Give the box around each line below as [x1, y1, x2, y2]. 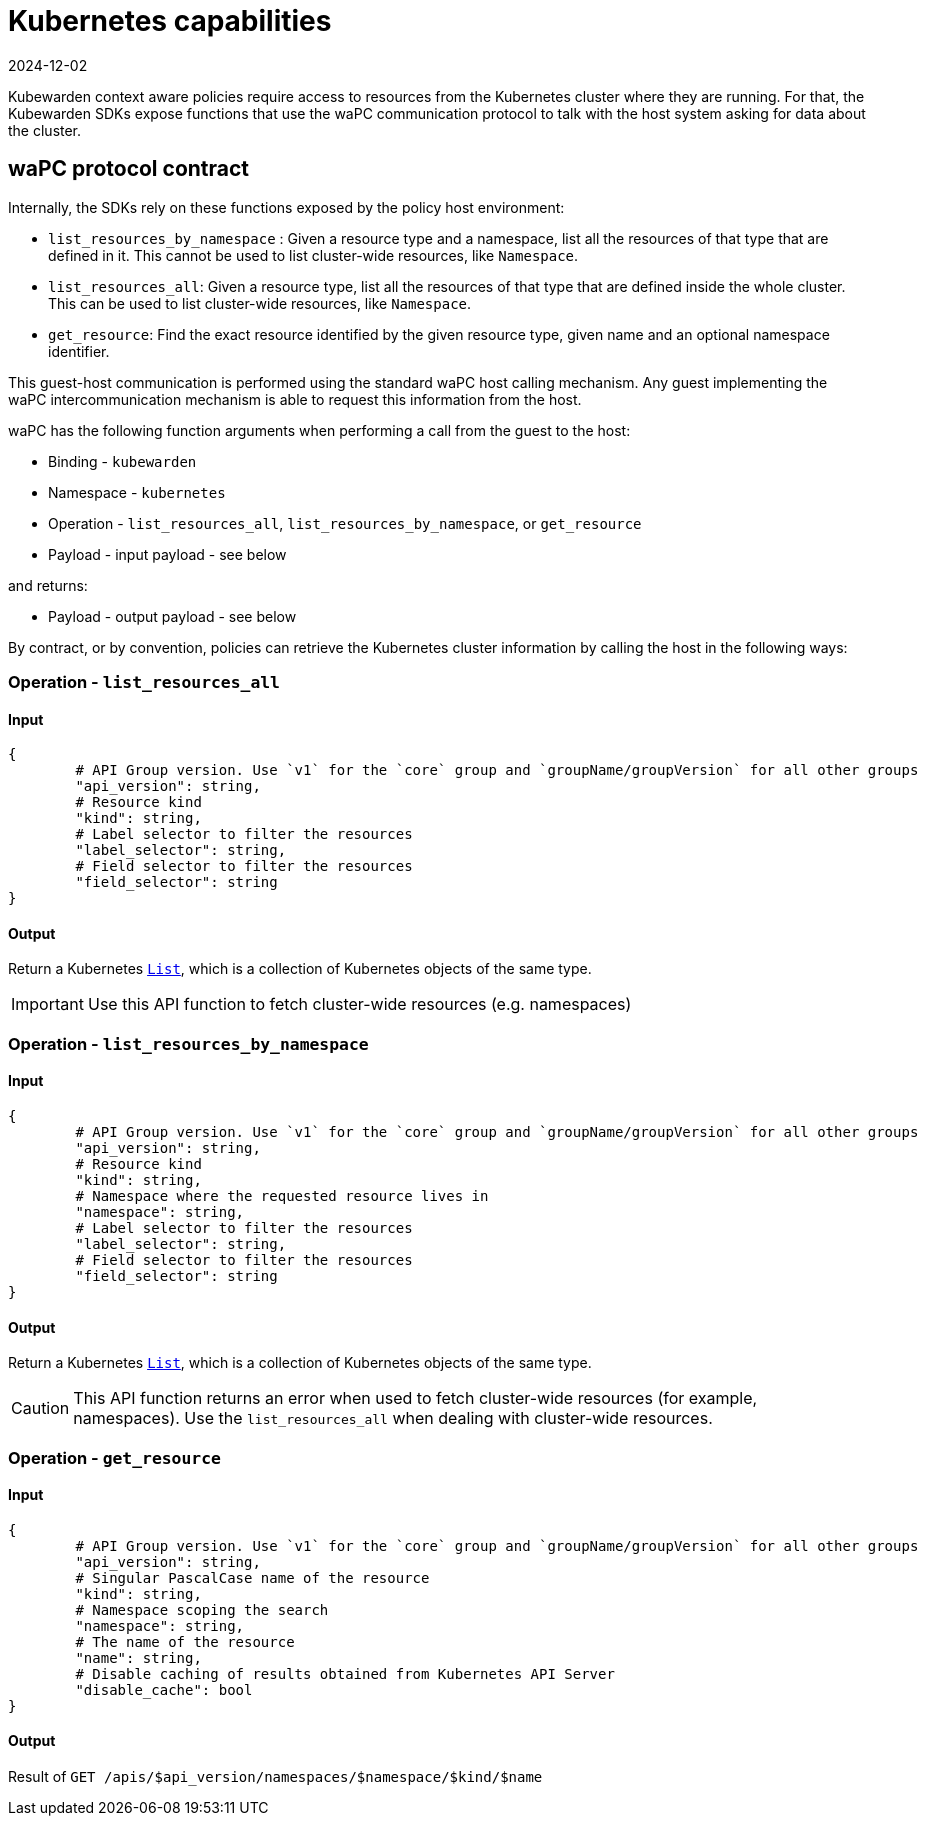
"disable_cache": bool [75, 1681, 253, 1698]
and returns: [8, 576, 88, 594]
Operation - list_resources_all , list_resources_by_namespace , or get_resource [48, 514, 642, 532]
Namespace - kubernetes [48, 483, 226, 501]
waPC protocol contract [8, 156, 250, 182]
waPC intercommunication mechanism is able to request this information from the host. [8, 390, 582, 408]
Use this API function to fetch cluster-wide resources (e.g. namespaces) [87, 994, 632, 1015]
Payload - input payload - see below [48, 545, 287, 563]
